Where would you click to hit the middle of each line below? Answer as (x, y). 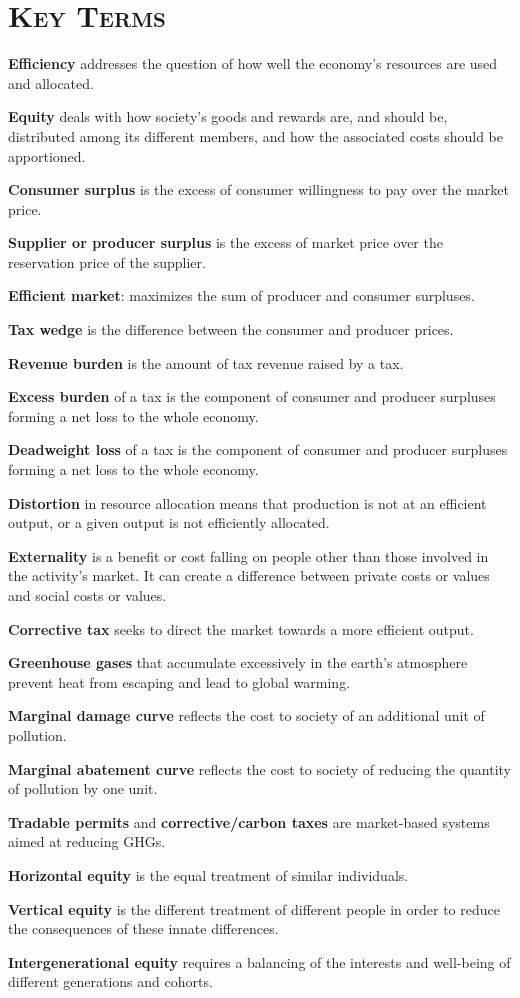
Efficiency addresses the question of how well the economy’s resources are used (253, 63)
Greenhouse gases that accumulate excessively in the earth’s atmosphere (238, 662)
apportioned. (47, 155)
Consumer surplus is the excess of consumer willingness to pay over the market (258, 189)
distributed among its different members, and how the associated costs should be (255, 135)
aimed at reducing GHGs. (87, 841)
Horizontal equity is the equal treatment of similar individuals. (208, 874)
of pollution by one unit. (83, 788)
